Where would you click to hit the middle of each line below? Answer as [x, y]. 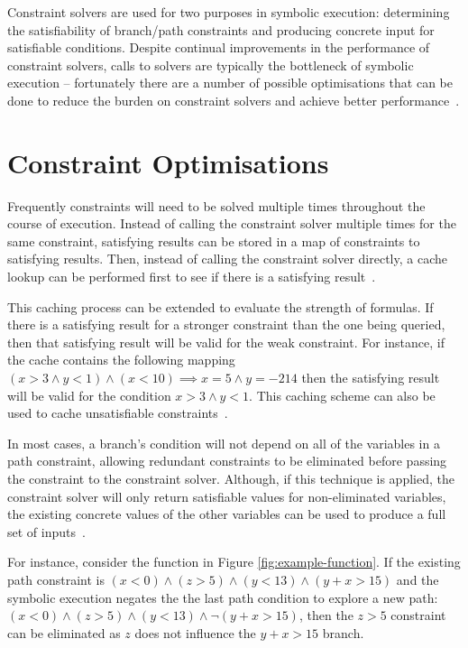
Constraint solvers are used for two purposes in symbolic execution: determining [229, 12]
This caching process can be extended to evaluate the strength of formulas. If [220, 306]
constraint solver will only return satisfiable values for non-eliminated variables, [227, 496]
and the [418, 579]
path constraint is [56, 579]
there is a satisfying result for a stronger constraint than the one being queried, [226, 324]
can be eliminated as [64, 632]
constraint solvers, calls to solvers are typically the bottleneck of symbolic [211, 65]
